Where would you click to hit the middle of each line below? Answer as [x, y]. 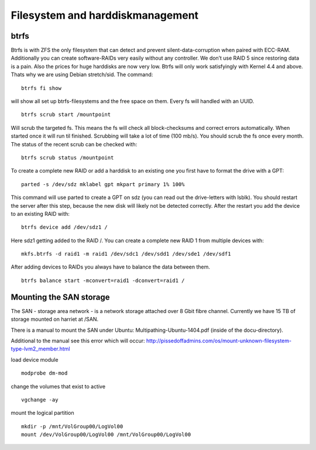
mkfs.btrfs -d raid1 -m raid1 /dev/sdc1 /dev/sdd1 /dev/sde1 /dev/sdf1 [126, 254]
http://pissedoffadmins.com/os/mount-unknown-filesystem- [219, 341]
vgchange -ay [40, 400]
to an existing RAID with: [40, 214]
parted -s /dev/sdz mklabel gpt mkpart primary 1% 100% [103, 184]
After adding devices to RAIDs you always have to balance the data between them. [110, 267]
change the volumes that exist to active [58, 386]
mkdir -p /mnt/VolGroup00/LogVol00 [72, 426]
